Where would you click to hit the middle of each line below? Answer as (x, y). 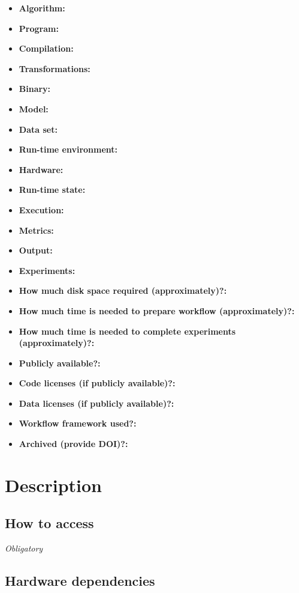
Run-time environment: (68, 149)
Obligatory (24, 548)
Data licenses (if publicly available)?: (96, 403)
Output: (36, 250)
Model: (34, 108)
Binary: (35, 89)
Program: (39, 28)
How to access (49, 523)
